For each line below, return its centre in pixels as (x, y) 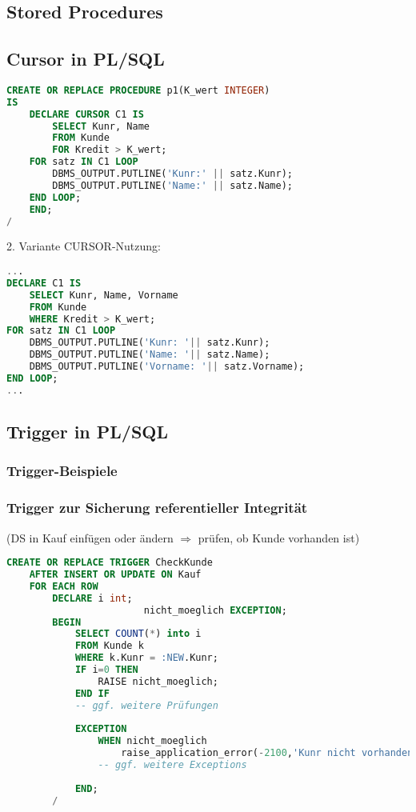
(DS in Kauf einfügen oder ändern (90, 537)
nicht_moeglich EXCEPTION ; (215, 610)
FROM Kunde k (109, 646)
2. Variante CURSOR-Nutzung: (84, 246)
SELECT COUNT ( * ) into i (138, 634)
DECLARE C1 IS (44, 283)
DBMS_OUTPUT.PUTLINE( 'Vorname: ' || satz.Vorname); (167, 367)
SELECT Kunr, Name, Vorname (104, 295)
